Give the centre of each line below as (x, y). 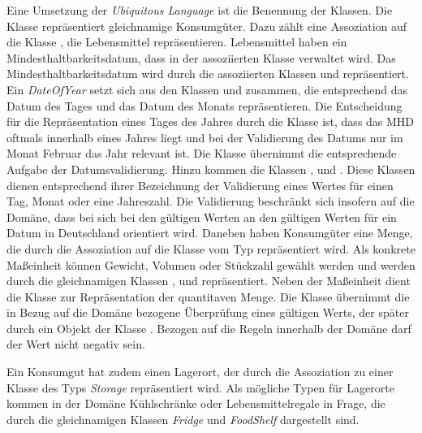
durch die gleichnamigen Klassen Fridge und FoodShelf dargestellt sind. (183, 419)
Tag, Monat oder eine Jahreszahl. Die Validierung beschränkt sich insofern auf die (211, 201)
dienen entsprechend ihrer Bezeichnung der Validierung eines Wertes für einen (200, 185)
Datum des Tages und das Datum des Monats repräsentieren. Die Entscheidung (205, 105)
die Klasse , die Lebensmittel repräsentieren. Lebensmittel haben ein (177, 42)
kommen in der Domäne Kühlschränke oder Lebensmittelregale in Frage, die (196, 403)
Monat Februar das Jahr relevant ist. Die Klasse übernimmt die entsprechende (202, 153)
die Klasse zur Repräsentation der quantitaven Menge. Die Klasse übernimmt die (208, 296)
